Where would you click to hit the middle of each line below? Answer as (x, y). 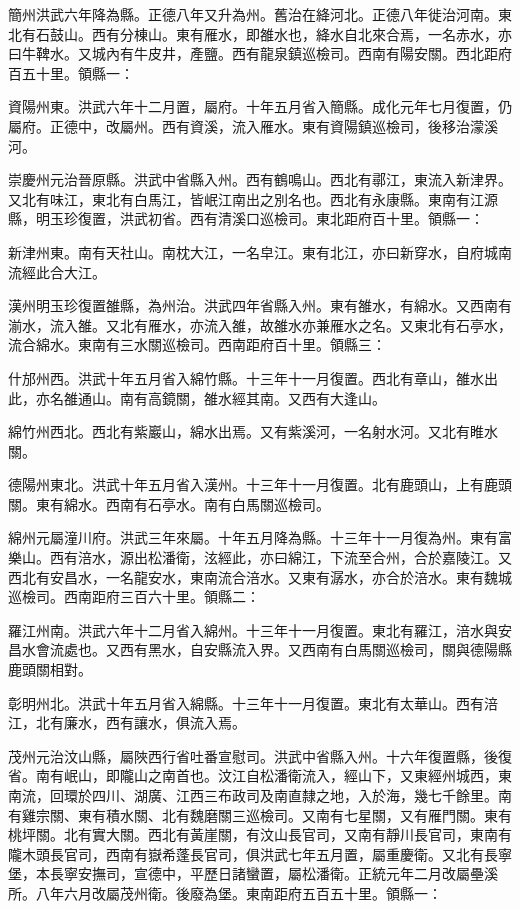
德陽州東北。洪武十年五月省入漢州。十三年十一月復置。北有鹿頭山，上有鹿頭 (260, 484)
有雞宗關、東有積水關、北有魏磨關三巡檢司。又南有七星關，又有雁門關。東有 (260, 814)
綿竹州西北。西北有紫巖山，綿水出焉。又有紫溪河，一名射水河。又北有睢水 (253, 431)
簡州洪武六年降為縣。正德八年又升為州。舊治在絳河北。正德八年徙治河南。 (253, 14)
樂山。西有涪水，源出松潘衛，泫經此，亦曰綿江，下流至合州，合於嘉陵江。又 (260, 557)
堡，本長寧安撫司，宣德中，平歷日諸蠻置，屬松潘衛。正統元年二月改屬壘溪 (253, 873)
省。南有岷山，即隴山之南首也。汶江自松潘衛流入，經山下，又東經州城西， (253, 775)
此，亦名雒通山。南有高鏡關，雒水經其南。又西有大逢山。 (197, 397)
